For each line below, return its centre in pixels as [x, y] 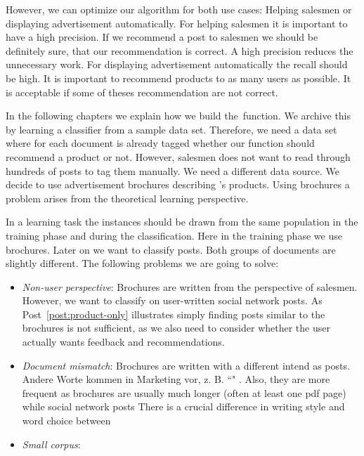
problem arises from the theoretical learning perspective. [127, 198]
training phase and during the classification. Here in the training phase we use [174, 235]
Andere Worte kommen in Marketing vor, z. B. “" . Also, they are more [176, 379]
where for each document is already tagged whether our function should [160, 143]
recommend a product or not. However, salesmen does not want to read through [178, 156]
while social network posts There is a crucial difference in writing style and [183, 406]
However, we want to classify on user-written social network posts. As [172, 300]
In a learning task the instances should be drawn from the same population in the [182, 222]
